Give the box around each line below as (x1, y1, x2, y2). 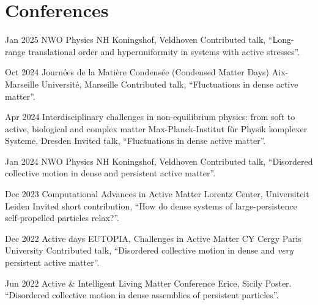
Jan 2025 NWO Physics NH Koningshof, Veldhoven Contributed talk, (5, 33, 266, 46)
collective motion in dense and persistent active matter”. (5, 167, 216, 179)
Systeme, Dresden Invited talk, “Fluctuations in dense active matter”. (5, 134, 266, 147)
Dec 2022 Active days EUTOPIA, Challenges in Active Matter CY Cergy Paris (5, 232, 301, 244)
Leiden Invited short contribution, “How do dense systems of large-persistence (5, 199, 297, 212)
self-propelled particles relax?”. (5, 211, 119, 224)
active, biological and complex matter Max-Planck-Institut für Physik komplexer (5, 122, 308, 135)
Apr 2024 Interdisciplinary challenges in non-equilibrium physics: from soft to (5, 110, 295, 123)
